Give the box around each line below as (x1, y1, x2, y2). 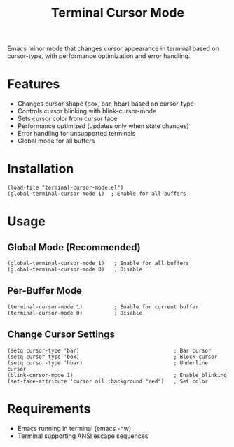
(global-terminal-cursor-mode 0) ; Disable (7, 266, 142, 274)
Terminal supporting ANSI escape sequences (17, 432, 149, 440)
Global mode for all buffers (17, 136, 95, 145)
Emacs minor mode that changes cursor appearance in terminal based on (7, 44, 219, 53)
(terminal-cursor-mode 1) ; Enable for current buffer (7, 303, 199, 311)
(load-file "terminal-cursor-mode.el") (7, 184, 124, 192)
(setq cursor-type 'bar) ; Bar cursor (7, 347, 212, 354)
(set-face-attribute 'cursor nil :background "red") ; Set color (7, 378, 209, 385)
